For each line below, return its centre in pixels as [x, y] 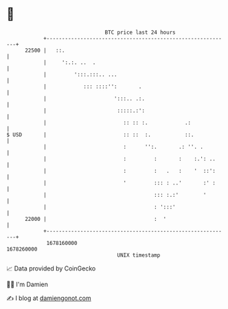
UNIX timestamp [139, 255]
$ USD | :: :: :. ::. [100, 135]
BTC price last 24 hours [140, 32]
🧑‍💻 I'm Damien [27, 284]
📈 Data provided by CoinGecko [51, 268]
